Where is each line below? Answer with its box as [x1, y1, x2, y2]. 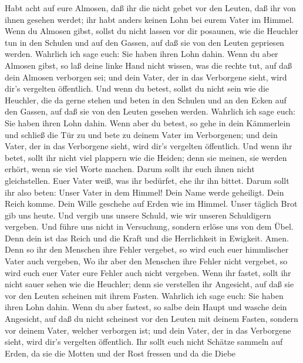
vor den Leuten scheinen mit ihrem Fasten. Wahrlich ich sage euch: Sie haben [5, 289, 284, 301]
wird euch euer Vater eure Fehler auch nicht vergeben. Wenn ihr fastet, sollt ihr [5, 266, 291, 278]
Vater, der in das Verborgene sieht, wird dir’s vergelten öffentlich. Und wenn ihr [5, 140, 292, 152]
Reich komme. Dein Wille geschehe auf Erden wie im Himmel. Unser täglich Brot [5, 197, 298, 210]
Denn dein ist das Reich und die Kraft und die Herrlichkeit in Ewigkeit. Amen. [5, 231, 289, 244]
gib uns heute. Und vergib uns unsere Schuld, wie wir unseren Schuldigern [5, 209, 271, 221]
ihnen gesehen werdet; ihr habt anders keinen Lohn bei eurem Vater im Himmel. [5, 13, 294, 25]
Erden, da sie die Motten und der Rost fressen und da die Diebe [5, 347, 236, 359]
